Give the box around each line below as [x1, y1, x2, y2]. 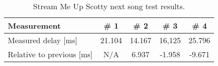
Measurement [8, 20, 61, 31]
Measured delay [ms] [8, 34, 77, 46]
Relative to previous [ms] [8, 49, 93, 60]
